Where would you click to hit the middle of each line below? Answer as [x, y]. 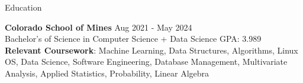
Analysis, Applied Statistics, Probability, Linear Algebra [107, 73]
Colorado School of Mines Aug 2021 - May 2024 [99, 27]
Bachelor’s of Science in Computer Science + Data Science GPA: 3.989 [133, 39]
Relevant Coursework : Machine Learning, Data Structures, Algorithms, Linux [151, 50]
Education [23, 7]
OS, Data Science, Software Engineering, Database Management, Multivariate [146, 62]
